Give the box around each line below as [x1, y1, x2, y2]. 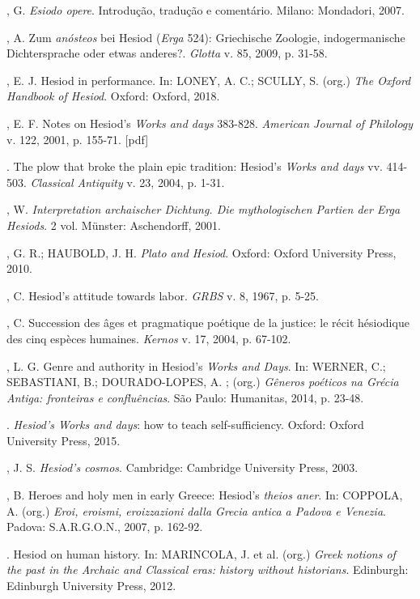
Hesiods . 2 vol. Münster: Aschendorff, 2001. [6, 216, 221, 233]
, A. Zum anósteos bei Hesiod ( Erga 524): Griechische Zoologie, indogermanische [6, 28, 405, 45]
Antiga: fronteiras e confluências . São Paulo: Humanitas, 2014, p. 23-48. [6, 389, 364, 406]
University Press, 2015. [6, 431, 121, 448]
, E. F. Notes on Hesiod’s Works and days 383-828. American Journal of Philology [6, 114, 414, 131]
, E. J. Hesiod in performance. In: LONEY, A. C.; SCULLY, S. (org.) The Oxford [6, 71, 411, 88]
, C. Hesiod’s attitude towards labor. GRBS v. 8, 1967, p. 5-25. [6, 287, 319, 304]
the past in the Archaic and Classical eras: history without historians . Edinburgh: [6, 561, 409, 578]
